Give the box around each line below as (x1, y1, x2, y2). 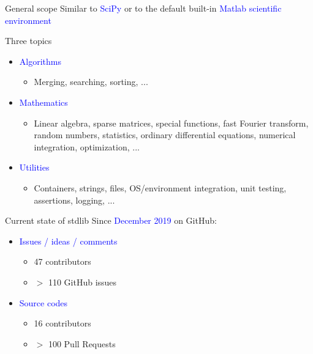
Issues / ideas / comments (19, 234, 118, 247)
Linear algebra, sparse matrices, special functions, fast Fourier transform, (34, 116, 309, 129)
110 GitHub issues (48, 275, 117, 288)
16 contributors (34, 317, 91, 330)
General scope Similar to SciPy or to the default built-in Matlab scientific (5, 2, 282, 14)
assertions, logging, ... (34, 193, 115, 206)
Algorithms (19, 54, 61, 67)
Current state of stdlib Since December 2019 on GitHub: (5, 214, 217, 227)
